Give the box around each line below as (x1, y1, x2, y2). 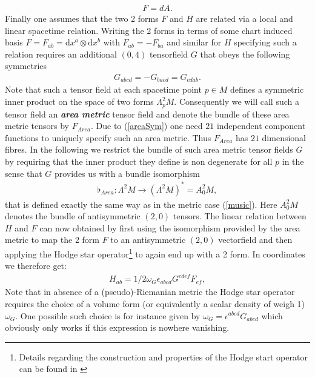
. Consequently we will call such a (174, 95, 299, 108)
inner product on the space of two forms (5, 95, 154, 108)
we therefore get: (5, 259, 67, 272)
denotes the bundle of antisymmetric (5, 210, 141, 222)
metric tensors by (5, 119, 69, 132)
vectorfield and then (218, 233, 293, 246)
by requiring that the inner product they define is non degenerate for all (5, 154, 273, 167)
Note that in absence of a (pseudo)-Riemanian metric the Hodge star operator (5, 285, 295, 298)
